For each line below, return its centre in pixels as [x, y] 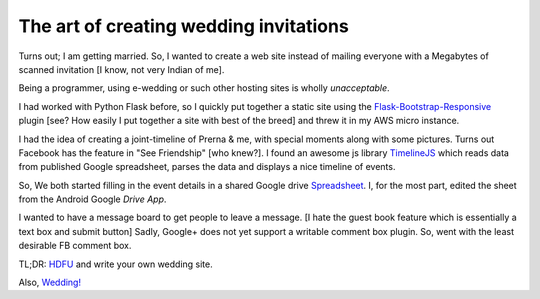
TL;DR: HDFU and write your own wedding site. [116, 264]
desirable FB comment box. [75, 246]
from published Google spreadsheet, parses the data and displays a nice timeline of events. [207, 167]
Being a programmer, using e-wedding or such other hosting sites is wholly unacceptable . [204, 88]
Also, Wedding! [50, 282]
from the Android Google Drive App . [92, 199]
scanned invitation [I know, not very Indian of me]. [121, 69]
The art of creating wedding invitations [183, 26]
